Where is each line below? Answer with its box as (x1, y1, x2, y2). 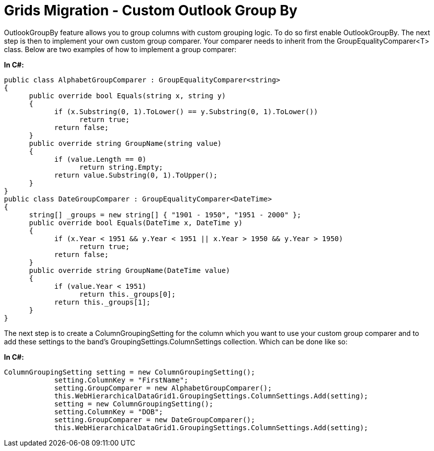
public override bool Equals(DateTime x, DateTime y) (29, 218, 243, 227)
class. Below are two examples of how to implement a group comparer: (4, 45, 237, 54)
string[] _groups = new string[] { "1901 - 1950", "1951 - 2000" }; (29, 210, 301, 219)
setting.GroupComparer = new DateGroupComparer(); (54, 415, 255, 424)
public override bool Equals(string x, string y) (29, 91, 226, 100)
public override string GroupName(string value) (29, 139, 222, 147)
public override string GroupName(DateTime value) (29, 266, 230, 274)
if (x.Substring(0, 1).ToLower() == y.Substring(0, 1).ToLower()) (54, 107, 318, 116)
